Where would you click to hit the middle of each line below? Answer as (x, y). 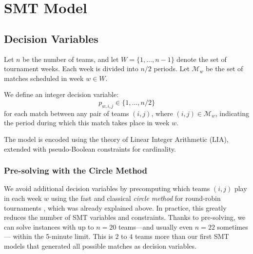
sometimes (233, 226)
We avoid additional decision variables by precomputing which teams (107, 188)
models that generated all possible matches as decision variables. (100, 245)
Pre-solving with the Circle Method (76, 170)
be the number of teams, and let (71, 59)
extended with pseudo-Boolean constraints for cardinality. (90, 148)
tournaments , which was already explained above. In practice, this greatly (115, 207)
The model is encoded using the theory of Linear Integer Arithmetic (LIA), (116, 139)
